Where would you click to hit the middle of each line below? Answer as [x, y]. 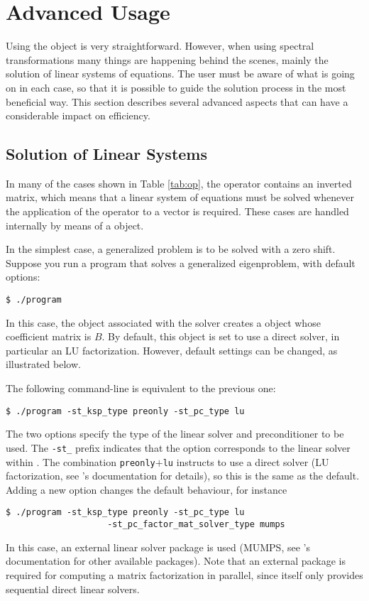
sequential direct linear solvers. [73, 589]
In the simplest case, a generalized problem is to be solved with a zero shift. [171, 249]
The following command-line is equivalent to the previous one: [141, 388]
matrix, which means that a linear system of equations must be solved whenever [180, 197]
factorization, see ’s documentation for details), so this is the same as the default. [183, 476]
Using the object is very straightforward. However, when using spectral [160, 46]
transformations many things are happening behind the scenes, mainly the [167, 59]
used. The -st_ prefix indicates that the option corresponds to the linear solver [178, 447]
